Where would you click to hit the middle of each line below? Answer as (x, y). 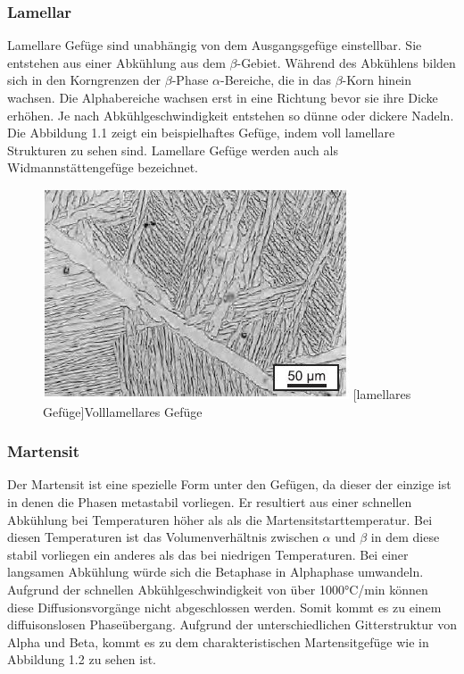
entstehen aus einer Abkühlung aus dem (116, 62)
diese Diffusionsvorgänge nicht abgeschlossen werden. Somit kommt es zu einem (224, 607)
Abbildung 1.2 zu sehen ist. (82, 659)
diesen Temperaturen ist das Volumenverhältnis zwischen (163, 537)
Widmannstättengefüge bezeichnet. (103, 167)
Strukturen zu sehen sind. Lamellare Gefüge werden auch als (173, 150)
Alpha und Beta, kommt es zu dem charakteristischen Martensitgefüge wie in (218, 641)
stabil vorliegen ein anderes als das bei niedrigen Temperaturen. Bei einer (208, 554)
